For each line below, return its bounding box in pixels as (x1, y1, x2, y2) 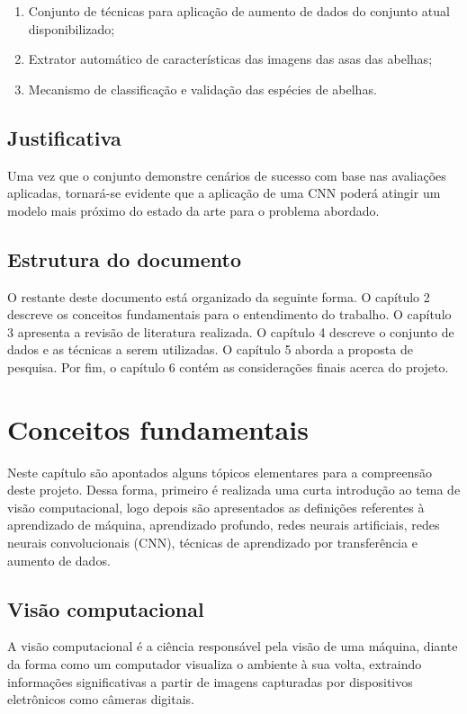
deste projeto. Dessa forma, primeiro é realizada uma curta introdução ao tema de (7, 480, 461, 499)
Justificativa (7, 123, 121, 151)
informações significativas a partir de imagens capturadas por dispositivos (7, 672, 413, 691)
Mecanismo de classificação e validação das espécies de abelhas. (28, 79, 377, 98)
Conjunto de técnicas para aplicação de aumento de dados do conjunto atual (28, 2, 450, 20)
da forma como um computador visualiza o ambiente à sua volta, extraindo (7, 655, 422, 674)
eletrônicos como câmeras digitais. (7, 690, 194, 709)
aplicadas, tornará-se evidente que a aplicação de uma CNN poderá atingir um (7, 183, 441, 202)
